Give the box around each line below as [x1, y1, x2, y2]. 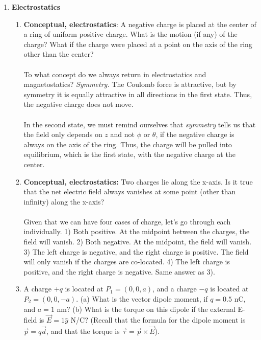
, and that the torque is [46, 326, 120, 336]
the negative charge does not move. [23, 99, 134, 109]
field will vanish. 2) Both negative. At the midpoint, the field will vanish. [23, 236, 252, 247]
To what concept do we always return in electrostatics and [23, 69, 206, 79]
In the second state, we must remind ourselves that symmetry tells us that [23, 119, 256, 129]
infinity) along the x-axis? [23, 196, 105, 207]
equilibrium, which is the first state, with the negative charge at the [23, 149, 236, 160]
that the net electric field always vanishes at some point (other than [23, 186, 236, 197]
